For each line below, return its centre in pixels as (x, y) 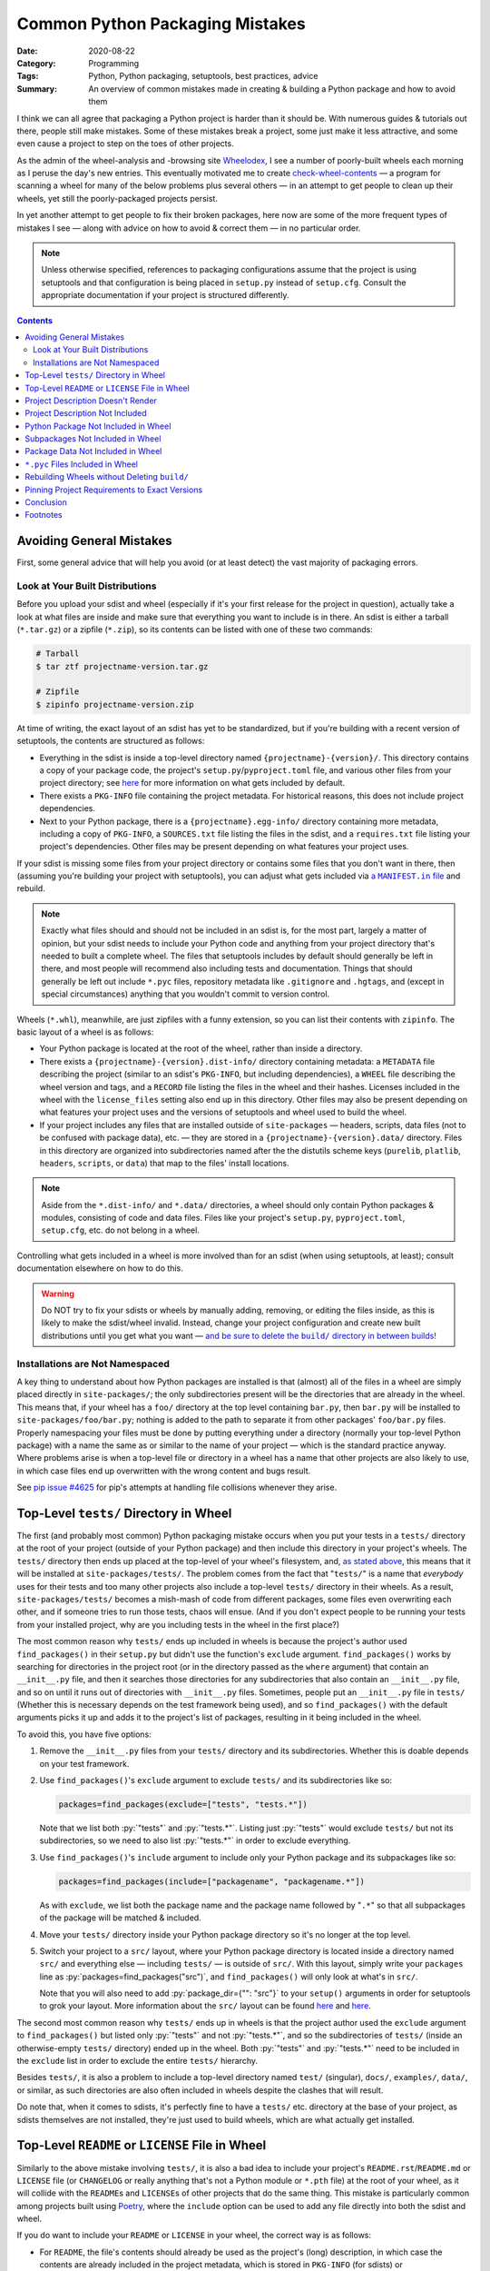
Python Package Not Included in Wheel (98, 426)
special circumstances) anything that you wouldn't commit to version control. (186, 994)
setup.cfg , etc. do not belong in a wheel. (120, 1230)
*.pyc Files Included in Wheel (81, 464)
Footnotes (44, 515)
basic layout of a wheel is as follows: (85, 1032)
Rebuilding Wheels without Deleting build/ (107, 477)
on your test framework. (84, 1763)
